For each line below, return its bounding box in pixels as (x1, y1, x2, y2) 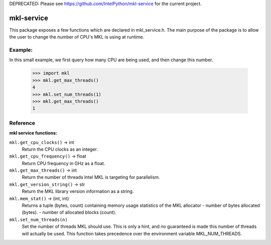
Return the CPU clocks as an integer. (22, 146, 98, 152)
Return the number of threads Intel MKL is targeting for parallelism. (22, 174, 160, 180)
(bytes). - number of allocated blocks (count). (22, 209, 116, 215)
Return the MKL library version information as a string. (22, 188, 134, 194)
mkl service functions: (9, 130, 58, 136)
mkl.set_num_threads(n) (9, 216, 68, 222)
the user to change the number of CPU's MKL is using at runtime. (9, 34, 145, 40)
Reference (9, 119, 35, 127)
